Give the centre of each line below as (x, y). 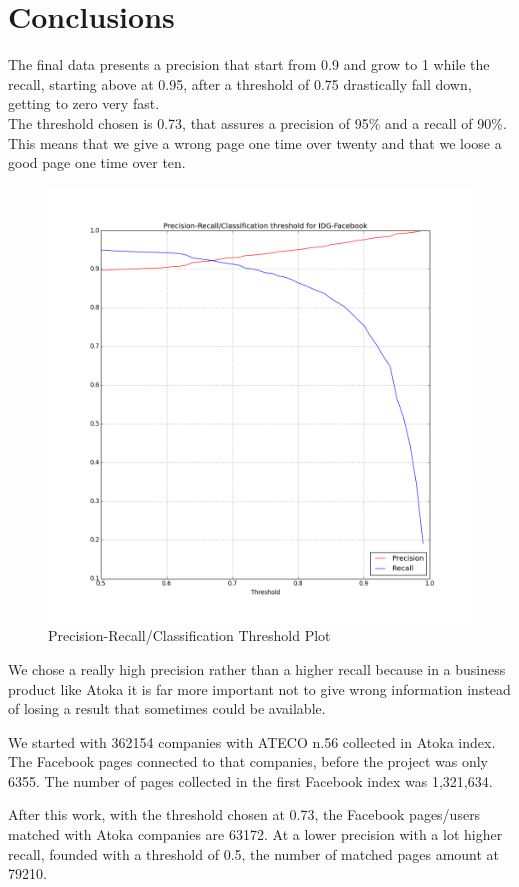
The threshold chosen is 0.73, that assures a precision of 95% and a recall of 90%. (257, 122)
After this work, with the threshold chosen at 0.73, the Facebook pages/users (244, 814)
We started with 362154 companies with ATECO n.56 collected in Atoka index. (252, 741)
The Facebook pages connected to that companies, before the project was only (248, 761)
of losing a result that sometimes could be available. (167, 708)
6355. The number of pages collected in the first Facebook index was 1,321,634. (250, 780)
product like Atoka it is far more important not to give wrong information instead (259, 688)
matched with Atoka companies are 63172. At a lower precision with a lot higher (255, 834)
